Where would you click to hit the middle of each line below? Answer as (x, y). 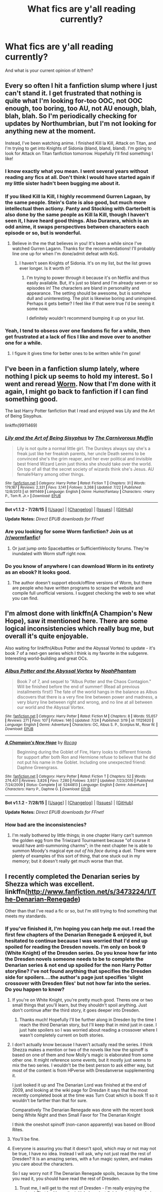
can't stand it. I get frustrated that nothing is (73, 93)
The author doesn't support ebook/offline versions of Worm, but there (82, 582)
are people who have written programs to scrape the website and (77, 588)
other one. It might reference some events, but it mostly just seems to (81, 1060)
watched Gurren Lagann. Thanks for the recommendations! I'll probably (83, 248)
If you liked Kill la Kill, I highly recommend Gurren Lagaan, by (78, 196)
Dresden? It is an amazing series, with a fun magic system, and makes (82, 1159)
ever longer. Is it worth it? (45, 268)
